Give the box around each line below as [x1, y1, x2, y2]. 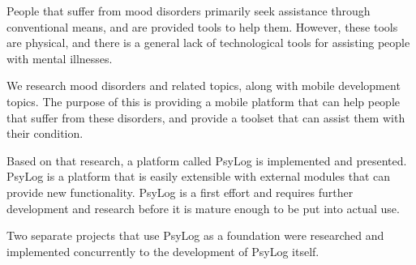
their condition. [6, 125, 84, 142]
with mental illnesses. [6, 49, 113, 66]
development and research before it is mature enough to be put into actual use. [6, 199, 400, 216]
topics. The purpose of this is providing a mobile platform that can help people [6, 92, 401, 109]
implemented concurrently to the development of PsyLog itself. [6, 242, 320, 259]
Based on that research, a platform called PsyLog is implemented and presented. [6, 152, 407, 169]
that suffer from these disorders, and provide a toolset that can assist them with [6, 109, 405, 126]
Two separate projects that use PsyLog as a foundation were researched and [6, 227, 384, 244]
